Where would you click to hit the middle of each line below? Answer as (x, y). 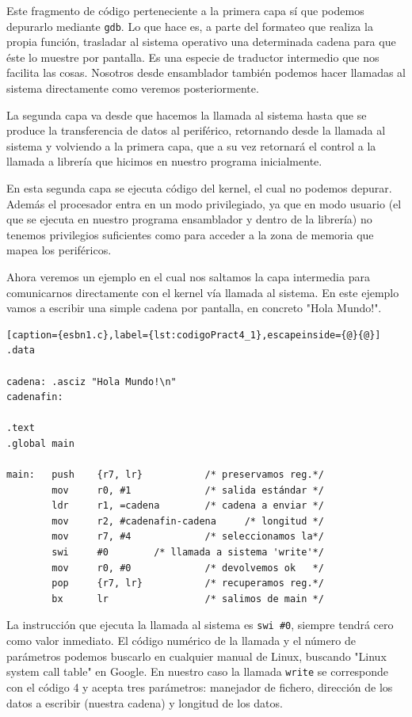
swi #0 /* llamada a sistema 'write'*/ (188, 553)
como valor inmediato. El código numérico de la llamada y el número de (181, 641)
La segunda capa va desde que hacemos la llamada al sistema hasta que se (187, 114)
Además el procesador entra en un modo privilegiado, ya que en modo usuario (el (204, 203)
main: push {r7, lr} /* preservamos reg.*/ (165, 475)
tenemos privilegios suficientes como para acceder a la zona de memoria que (190, 234)
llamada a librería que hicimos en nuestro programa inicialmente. (164, 161)
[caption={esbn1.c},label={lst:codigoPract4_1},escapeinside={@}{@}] (194, 335)
